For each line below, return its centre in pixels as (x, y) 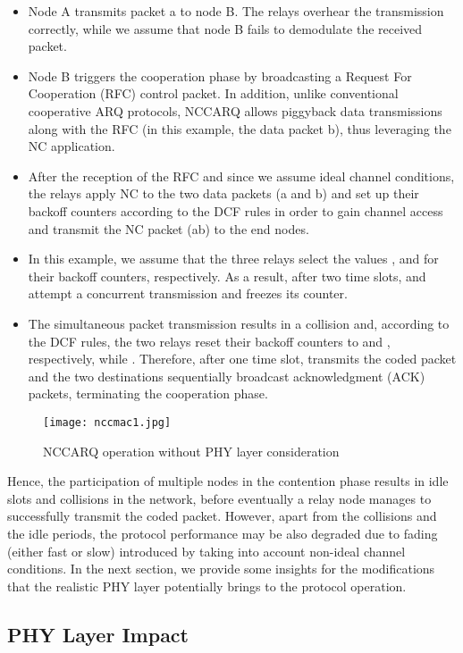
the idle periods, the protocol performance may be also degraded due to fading (223, 533)
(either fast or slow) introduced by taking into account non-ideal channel (206, 551)
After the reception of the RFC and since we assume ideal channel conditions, (241, 176)
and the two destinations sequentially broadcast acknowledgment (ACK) (227, 376)
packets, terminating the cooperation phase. (148, 393)
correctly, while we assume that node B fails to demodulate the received (225, 28)
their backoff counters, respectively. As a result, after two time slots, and (227, 276)
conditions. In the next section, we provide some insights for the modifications (221, 569)
